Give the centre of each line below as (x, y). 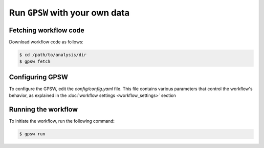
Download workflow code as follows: (46, 42)
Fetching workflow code (47, 30)
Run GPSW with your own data (69, 13)
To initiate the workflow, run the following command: (62, 121)
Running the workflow (44, 110)
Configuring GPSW (39, 77)
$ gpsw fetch (35, 62)
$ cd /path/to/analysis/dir (53, 55)
